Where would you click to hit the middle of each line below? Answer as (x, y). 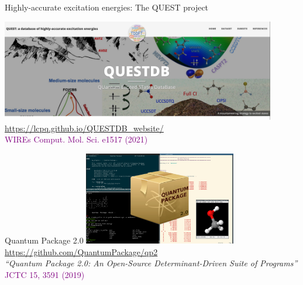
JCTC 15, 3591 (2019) (45, 274)
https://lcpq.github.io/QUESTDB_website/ (84, 128)
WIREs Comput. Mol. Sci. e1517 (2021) (76, 139)
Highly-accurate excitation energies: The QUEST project (107, 7)
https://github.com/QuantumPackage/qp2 (81, 251)
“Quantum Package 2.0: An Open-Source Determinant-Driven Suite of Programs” (151, 263)
